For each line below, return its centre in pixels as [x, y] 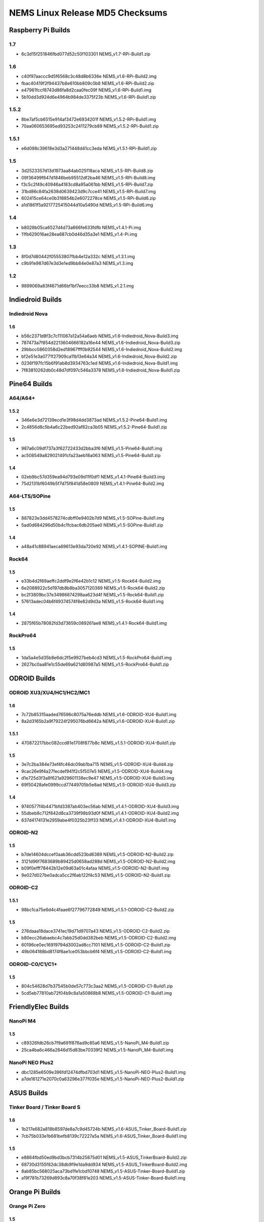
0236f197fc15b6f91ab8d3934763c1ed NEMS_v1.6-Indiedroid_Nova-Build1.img [99, 363]
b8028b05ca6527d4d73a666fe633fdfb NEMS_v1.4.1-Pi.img [81, 227]
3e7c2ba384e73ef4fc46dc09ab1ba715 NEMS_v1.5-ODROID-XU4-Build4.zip [97, 764]
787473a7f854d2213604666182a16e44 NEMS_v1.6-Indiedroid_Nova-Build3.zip [101, 343]
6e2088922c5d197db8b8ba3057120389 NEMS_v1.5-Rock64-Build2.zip [93, 588]
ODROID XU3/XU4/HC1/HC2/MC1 [49, 693]
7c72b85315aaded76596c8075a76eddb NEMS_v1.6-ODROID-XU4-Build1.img [99, 714]
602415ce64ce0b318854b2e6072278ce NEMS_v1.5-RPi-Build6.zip [88, 198]
